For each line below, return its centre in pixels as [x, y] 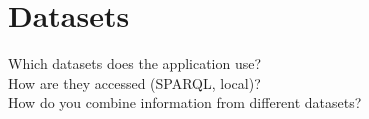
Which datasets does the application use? [135, 63]
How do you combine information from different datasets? [185, 102]
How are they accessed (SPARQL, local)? [134, 82]
